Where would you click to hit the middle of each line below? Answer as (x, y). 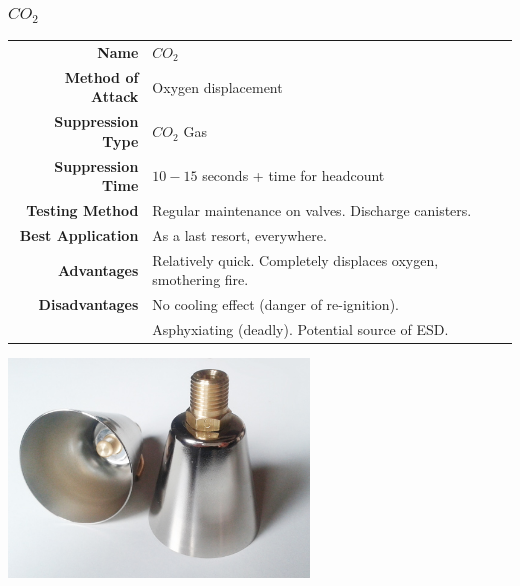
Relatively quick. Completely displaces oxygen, (295, 259)
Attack (115, 96)
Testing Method (82, 210)
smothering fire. (200, 279)
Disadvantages (88, 304)
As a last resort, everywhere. (239, 234)
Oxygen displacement (217, 86)
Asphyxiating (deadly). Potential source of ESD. (300, 329)
